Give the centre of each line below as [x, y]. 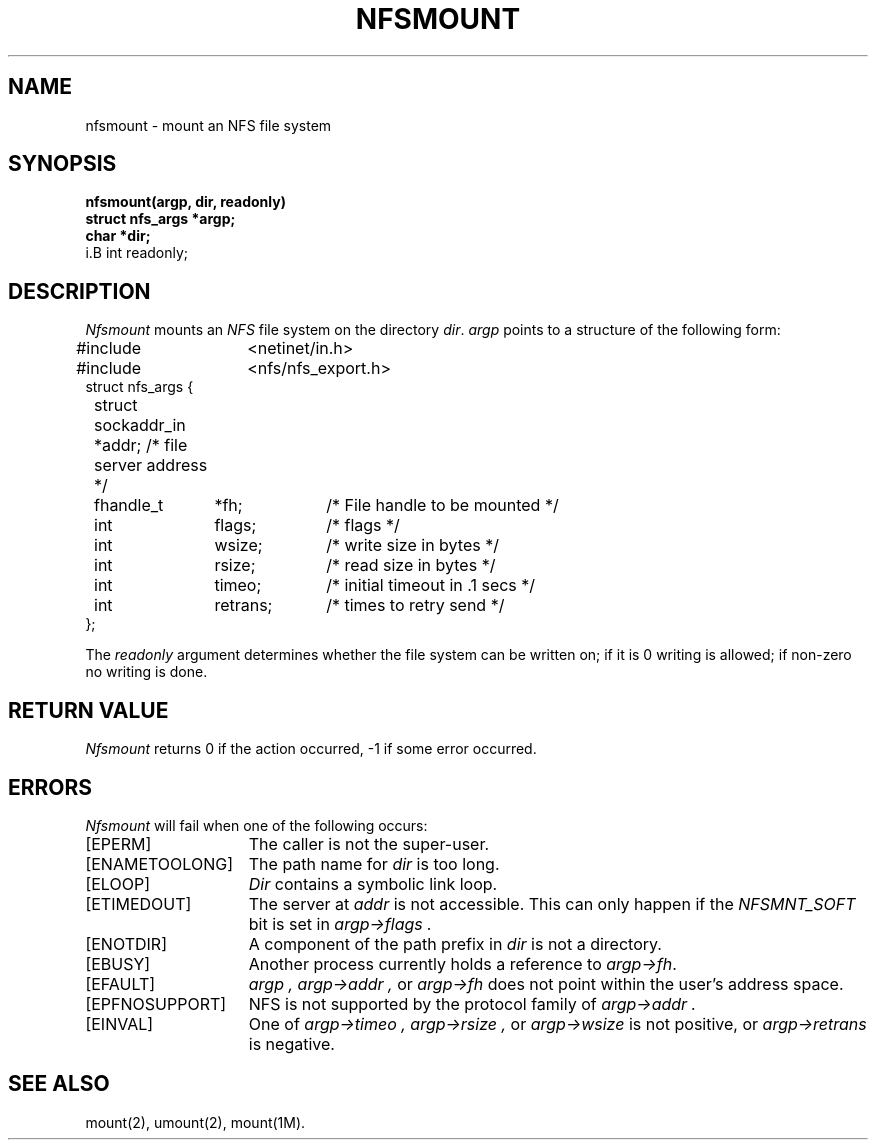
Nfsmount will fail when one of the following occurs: [256, 825]
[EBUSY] [118, 963]
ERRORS [50, 787]
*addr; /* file [141, 445]
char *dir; [118, 236]
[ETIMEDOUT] [138, 903]
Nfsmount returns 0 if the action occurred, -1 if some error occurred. [311, 749]
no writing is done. [146, 672]
